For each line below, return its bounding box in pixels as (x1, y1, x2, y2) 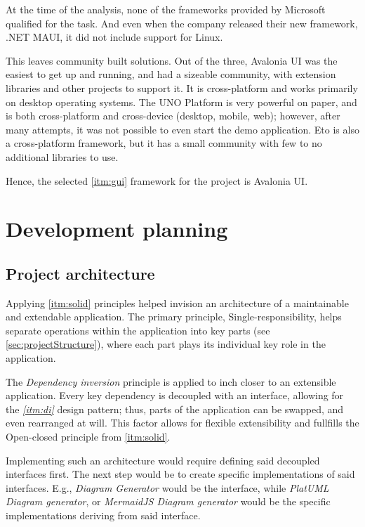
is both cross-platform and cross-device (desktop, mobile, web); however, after (6, 108, 340, 123)
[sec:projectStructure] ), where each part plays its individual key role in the (6, 337, 326, 351)
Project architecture (6, 262, 155, 284)
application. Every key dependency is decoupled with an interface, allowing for (6, 388, 344, 403)
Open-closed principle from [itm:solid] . (6, 429, 171, 444)
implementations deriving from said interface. (6, 508, 201, 523)
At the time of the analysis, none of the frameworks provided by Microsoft (6, 2, 326, 16)
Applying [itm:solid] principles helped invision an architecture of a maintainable (6, 295, 349, 310)
